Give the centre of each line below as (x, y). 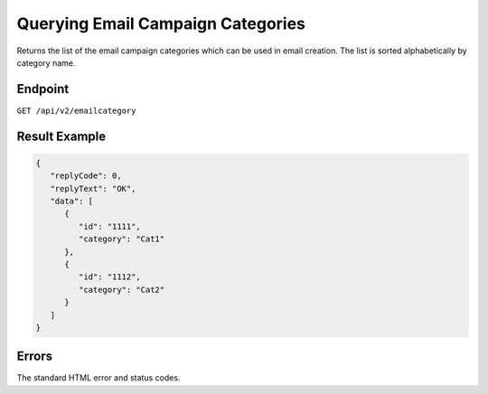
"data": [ (72, 202)
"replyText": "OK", (93, 188)
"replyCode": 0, (86, 176)
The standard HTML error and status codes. (99, 378)
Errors (35, 356)
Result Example (61, 136)
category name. (46, 62)
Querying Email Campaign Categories (161, 23)
